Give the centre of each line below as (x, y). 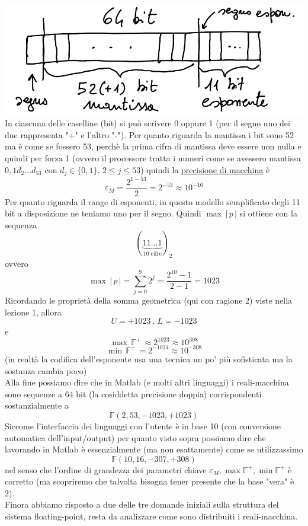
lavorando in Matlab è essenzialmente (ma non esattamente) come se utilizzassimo (154, 449)
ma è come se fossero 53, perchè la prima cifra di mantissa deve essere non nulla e (153, 146)
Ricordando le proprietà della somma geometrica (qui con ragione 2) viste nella (149, 300)
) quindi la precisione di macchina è (205, 169)
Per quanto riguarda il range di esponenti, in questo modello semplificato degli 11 (153, 201)
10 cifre (152, 254)
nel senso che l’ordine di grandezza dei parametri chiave (106, 469)
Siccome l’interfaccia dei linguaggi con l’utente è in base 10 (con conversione (143, 425)
